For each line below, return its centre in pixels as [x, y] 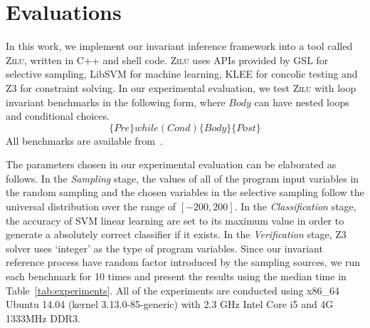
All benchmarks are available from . [84, 140]
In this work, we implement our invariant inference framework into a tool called [179, 46]
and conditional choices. [58, 116]
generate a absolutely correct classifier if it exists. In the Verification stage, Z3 [176, 234]
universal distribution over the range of [91, 206]
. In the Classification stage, [295, 206]
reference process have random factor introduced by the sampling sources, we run [183, 262]
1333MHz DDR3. [43, 318]
